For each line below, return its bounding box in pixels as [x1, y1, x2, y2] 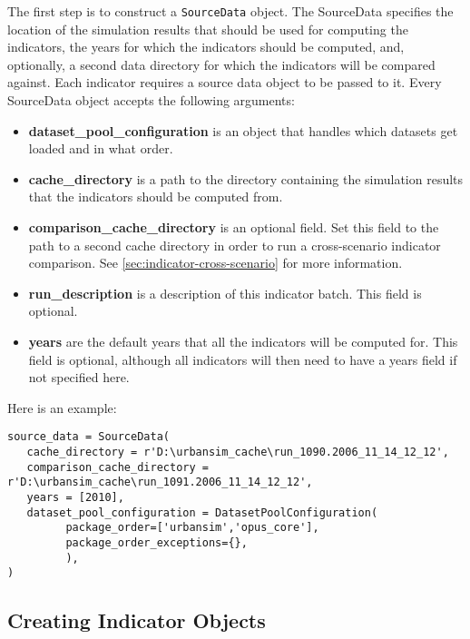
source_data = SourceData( [7, 430, 170, 444]
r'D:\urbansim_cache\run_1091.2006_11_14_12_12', [7, 476, 313, 489]
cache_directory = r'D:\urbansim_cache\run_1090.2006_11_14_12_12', [26, 446, 449, 458]
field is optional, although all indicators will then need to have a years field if [28, 349, 457, 369]
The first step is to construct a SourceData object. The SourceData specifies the [7, 2, 454, 20]
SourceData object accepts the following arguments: [7, 91, 295, 110]
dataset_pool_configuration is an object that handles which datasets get [28, 121, 458, 140]
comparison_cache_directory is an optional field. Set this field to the [28, 218, 439, 236]
